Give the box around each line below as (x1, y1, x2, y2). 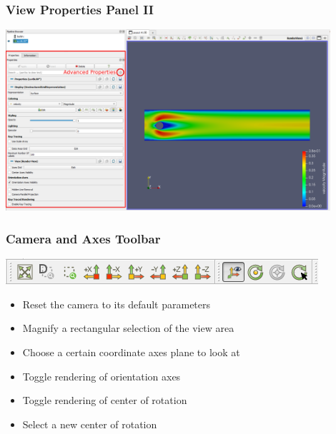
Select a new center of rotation (22, 416, 157, 431)
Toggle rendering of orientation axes (22, 368, 181, 383)
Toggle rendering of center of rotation (22, 393, 187, 408)
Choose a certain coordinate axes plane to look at (22, 345, 240, 360)
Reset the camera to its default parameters (22, 296, 211, 311)
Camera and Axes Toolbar (6, 229, 161, 247)
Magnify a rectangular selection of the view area (22, 321, 234, 335)
